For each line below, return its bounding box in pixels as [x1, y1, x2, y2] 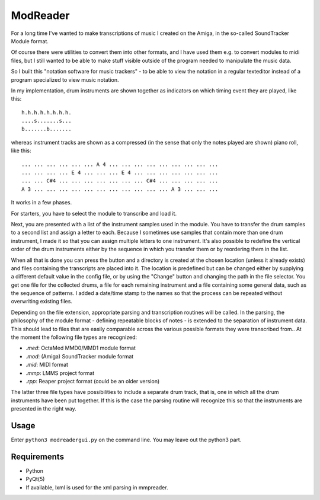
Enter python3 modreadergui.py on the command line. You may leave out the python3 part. [11, 436, 242, 444]
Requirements [11, 451, 65, 461]
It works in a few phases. [11, 199, 72, 206]
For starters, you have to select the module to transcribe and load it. [11, 210, 177, 217]
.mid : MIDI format [25, 361, 68, 368]
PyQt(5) [25, 476, 45, 483]
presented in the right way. [11, 405, 76, 412]
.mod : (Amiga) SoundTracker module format [25, 352, 134, 360]
